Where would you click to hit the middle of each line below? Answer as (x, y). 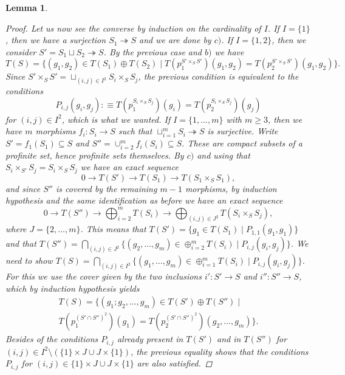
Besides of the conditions (52, 339)
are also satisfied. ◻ (175, 363)
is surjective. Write (243, 131)
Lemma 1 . (27, 7)
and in (229, 339)
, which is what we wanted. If (116, 119)
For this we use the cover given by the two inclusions (104, 276)
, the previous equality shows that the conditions (220, 351)
